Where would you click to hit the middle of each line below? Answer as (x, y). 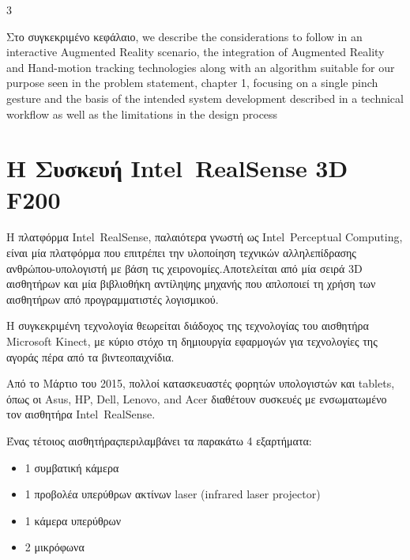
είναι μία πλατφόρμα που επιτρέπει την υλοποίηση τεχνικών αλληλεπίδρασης (181, 253)
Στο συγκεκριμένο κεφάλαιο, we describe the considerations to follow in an (184, 36)
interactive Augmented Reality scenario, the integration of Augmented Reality (196, 52)
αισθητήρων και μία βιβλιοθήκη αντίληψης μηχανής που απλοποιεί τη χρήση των (191, 284)
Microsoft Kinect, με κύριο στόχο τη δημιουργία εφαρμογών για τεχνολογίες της (192, 341)
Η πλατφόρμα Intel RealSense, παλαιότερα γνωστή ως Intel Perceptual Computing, (205, 237)
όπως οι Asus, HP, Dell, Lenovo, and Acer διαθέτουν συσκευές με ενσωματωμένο (197, 398)
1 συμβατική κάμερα (72, 467)
